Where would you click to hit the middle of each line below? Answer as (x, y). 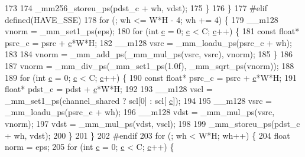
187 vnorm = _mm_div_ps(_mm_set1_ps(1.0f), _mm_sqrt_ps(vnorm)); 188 (150, 65)
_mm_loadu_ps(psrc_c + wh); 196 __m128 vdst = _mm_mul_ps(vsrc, (140, 112)
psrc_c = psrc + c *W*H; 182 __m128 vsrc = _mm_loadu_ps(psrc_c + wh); (148, 42)
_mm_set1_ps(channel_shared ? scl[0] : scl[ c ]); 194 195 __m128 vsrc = (138, 100)
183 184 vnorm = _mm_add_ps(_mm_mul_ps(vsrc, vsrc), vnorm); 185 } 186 (149, 54)
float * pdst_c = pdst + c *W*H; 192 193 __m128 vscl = (109, 89)
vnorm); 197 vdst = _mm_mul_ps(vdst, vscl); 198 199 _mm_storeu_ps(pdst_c (152, 123)
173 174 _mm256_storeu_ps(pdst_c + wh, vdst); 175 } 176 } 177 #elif (136, 8)
